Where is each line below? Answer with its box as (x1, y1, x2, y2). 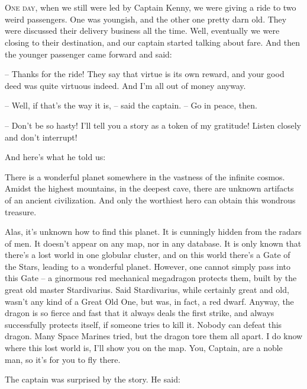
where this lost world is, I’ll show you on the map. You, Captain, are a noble (5, 342, 283, 354)
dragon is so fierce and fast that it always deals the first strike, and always (5, 307, 274, 319)
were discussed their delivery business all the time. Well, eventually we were (5, 24, 280, 37)
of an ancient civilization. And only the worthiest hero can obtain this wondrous (5, 193, 296, 206)
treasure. (5, 205, 37, 218)
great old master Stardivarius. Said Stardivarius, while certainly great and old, (5, 283, 289, 296)
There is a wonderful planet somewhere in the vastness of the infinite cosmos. (5, 170, 285, 183)
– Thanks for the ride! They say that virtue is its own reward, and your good (5, 68, 285, 80)
